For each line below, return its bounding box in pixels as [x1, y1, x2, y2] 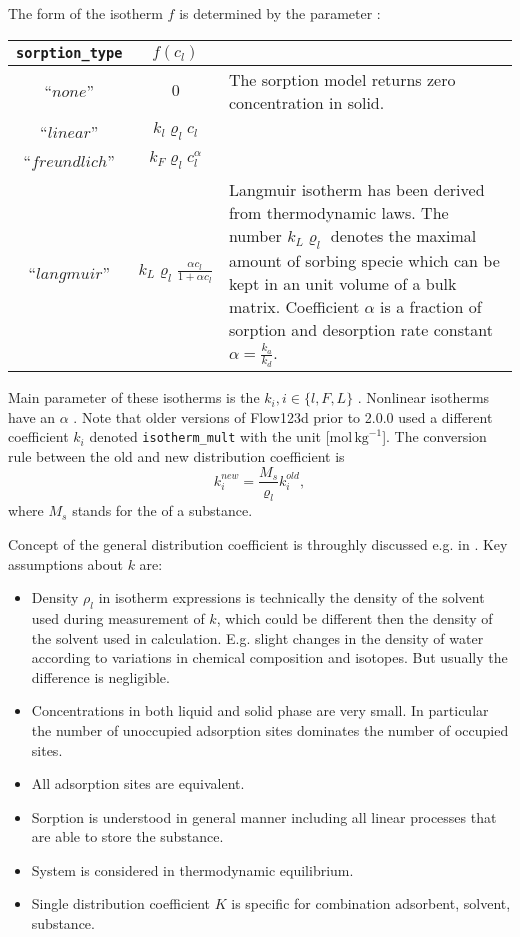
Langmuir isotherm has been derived [228, 177, 485, 201]
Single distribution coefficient [31, 893, 211, 914]
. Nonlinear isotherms [357, 387, 490, 408]
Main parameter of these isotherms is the [8, 387, 260, 408]
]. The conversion [382, 426, 487, 447]
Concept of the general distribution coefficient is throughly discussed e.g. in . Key [8, 533, 508, 554]
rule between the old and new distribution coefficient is [8, 445, 345, 466]
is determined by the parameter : [179, 3, 381, 23]
